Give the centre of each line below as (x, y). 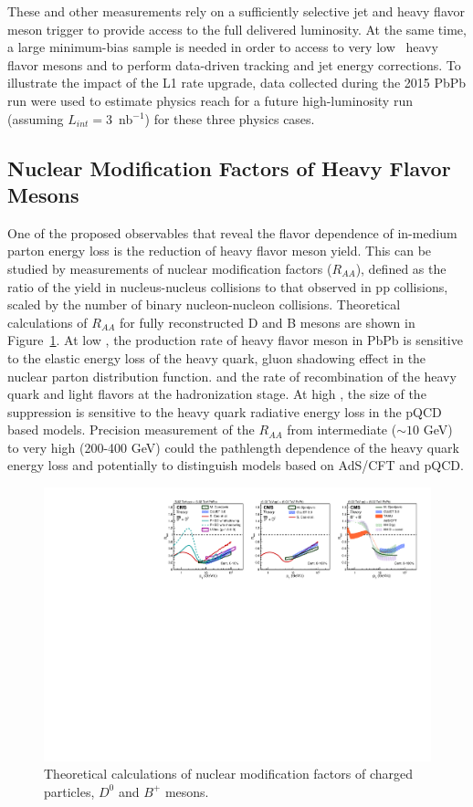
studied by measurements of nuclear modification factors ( (170, 268)
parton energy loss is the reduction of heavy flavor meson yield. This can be (220, 251)
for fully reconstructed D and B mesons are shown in (268, 322)
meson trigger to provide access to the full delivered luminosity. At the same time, (237, 29)
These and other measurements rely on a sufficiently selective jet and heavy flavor (236, 11)
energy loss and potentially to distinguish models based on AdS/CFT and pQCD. (236, 465)
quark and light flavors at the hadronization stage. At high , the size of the (217, 394)
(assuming (36, 118)
